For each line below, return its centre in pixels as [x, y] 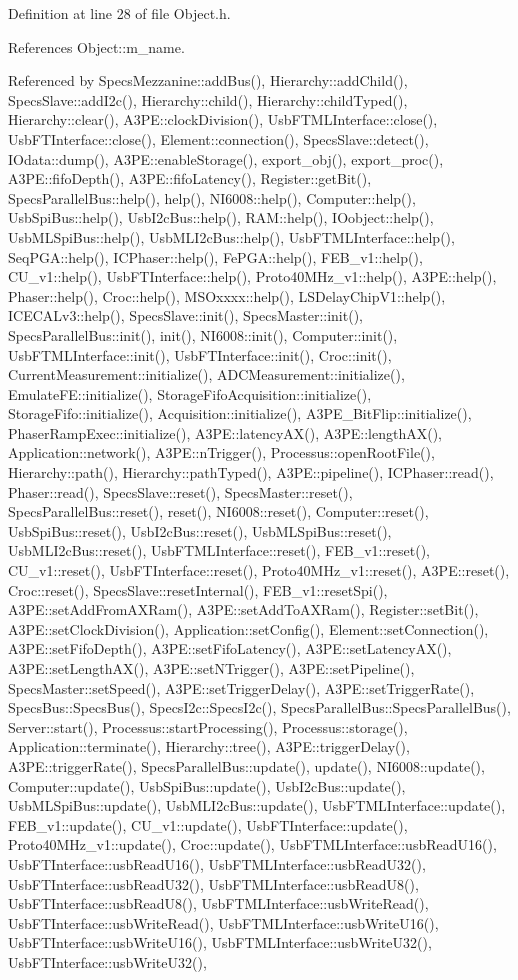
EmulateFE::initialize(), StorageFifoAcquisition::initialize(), [190, 393]
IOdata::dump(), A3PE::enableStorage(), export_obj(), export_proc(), [226, 158]
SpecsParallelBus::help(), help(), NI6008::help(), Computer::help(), [212, 197]
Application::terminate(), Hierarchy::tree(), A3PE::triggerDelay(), [209, 746]
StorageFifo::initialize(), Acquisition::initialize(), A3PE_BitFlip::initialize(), [240, 413]
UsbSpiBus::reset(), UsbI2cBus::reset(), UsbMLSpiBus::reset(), [200, 530]
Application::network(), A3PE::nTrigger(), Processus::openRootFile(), [221, 452]
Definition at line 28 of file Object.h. [119, 13]
